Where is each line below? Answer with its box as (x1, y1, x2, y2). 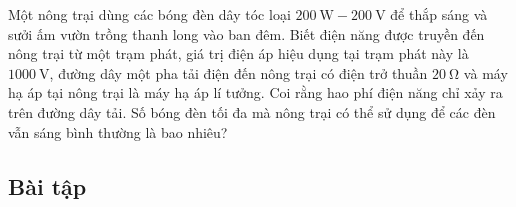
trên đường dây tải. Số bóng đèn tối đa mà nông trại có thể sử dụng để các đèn (8, 101, 496, 122)
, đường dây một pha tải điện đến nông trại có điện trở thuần (49, 62, 428, 83)
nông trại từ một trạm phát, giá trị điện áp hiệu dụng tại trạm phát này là (8, 43, 469, 64)
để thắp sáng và (390, 4, 488, 24)
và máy (463, 62, 508, 83)
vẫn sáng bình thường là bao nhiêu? (8, 121, 228, 142)
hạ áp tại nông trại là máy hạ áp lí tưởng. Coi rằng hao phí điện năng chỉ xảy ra (8, 82, 503, 103)
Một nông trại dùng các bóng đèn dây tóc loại (8, 4, 291, 24)
